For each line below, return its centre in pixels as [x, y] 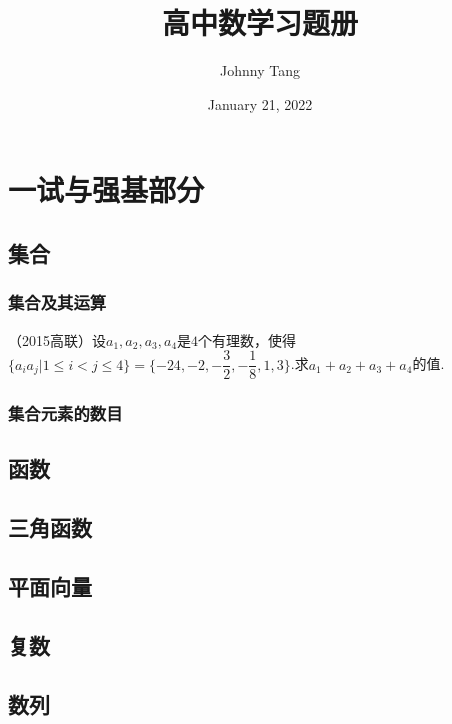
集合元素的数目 [65, 413]
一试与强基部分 [106, 189]
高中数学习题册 [259, 22]
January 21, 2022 [260, 103]
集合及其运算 [57, 302]
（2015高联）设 [57, 339]
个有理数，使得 [247, 339]
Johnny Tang [260, 70]
